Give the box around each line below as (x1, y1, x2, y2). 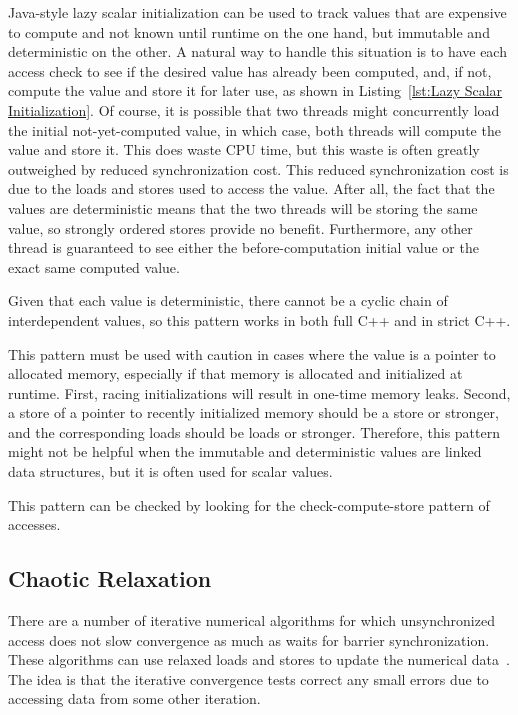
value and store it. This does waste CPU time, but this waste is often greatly (8, 139, 480, 160)
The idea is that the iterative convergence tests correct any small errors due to (8, 668, 489, 689)
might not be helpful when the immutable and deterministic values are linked (8, 441, 482, 462)
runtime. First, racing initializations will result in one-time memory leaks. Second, (8, 382, 511, 403)
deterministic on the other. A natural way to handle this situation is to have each (8, 41, 507, 62)
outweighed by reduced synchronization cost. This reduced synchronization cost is (8, 158, 509, 179)
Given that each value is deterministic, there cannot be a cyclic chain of (8, 290, 448, 311)
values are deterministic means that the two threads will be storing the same (8, 197, 478, 218)
